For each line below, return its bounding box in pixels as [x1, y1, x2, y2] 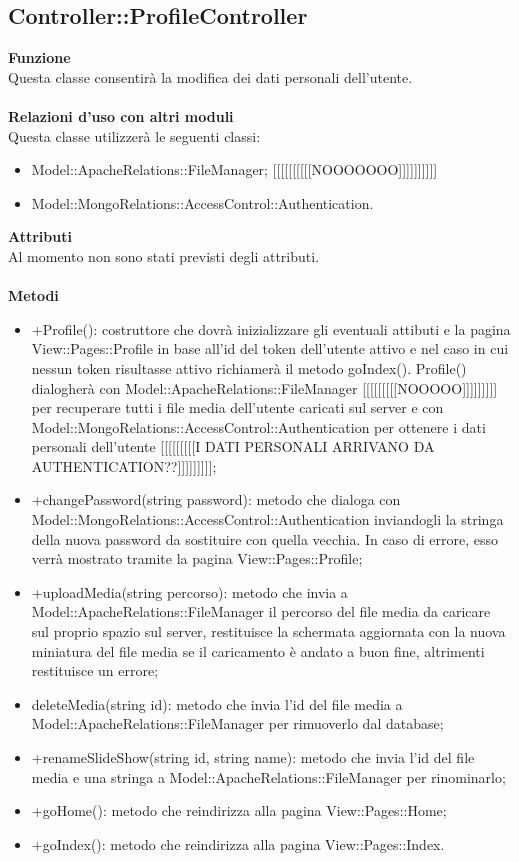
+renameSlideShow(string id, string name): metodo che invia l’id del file [31, 747, 475, 768]
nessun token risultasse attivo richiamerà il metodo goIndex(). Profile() [31, 357, 467, 378]
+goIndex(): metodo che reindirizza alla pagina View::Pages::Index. [31, 833, 445, 854]
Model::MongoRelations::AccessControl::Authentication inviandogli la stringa [31, 509, 504, 530]
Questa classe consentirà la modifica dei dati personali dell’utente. [8, 66, 413, 87]
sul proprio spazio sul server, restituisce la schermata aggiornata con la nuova [31, 621, 506, 642]
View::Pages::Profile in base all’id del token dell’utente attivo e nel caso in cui [31, 338, 509, 359]
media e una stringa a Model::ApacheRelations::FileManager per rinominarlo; [31, 766, 506, 787]
